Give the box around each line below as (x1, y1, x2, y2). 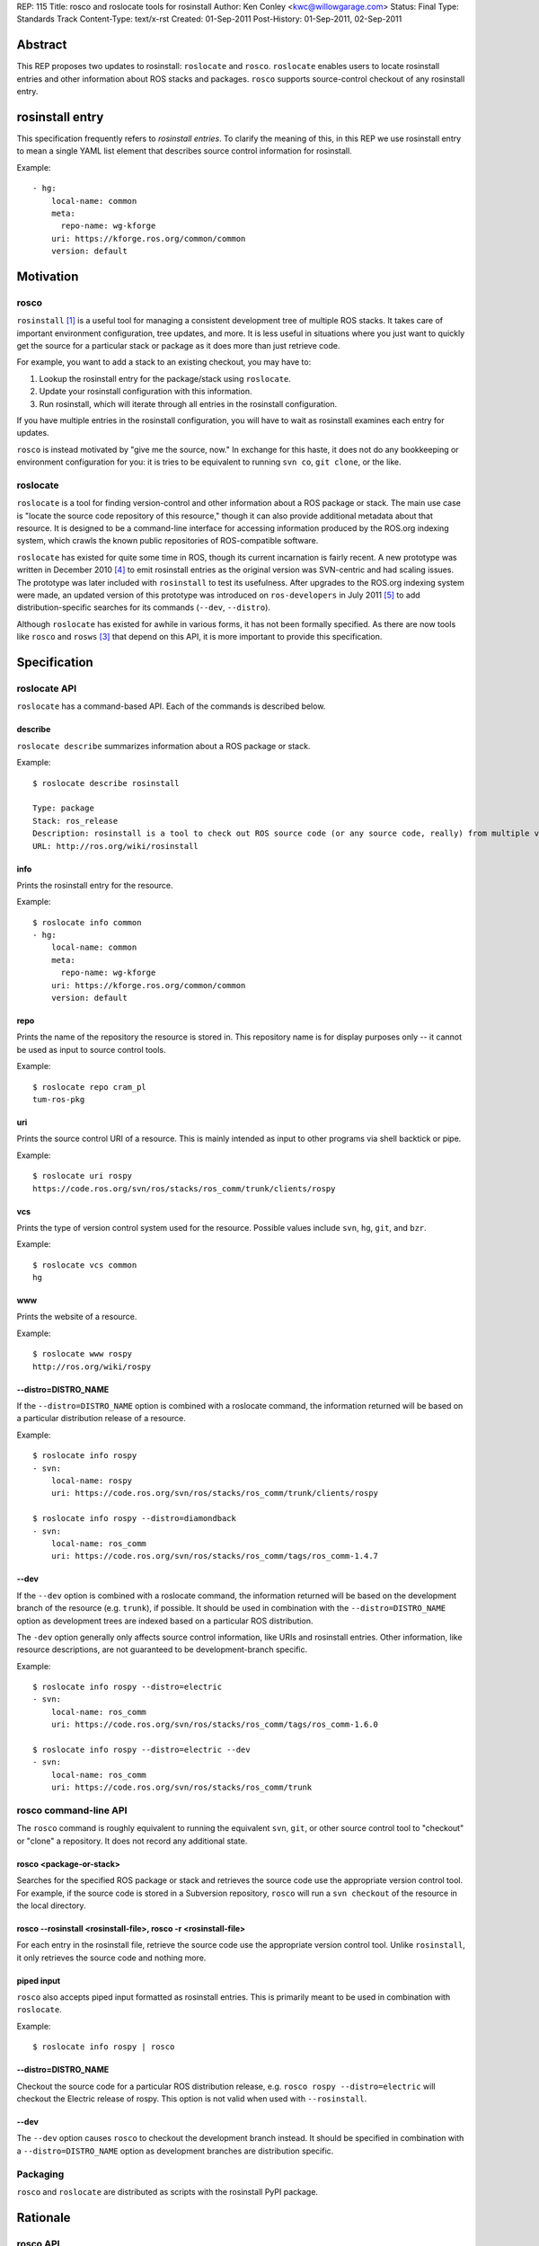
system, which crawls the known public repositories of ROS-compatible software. (16, 535, 319, 546)
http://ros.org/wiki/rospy (32, 1361, 152, 1372)
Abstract (16, 37, 67, 53)
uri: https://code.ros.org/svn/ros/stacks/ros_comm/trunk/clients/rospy (50, 1488, 379, 1499)
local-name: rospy (50, 1476, 133, 1486)
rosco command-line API (16, 1804, 128, 1817)
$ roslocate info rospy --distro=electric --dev (32, 1745, 251, 1755)
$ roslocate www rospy (32, 1348, 133, 1359)
